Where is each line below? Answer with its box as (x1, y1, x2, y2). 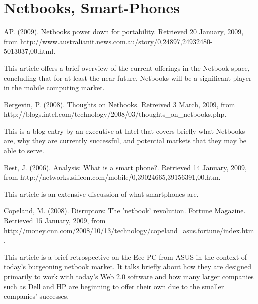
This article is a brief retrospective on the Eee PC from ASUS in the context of (4, 251, 247, 262)
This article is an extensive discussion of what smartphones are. (4, 188, 199, 199)
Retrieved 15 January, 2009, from (4, 215, 106, 226)
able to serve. (4, 145, 44, 156)
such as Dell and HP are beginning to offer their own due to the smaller (4, 281, 224, 291)
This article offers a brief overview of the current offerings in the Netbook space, (4, 62, 250, 73)
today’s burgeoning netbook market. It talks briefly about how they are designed (4, 261, 252, 272)
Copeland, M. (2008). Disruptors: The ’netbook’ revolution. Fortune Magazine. (4, 205, 246, 216)
